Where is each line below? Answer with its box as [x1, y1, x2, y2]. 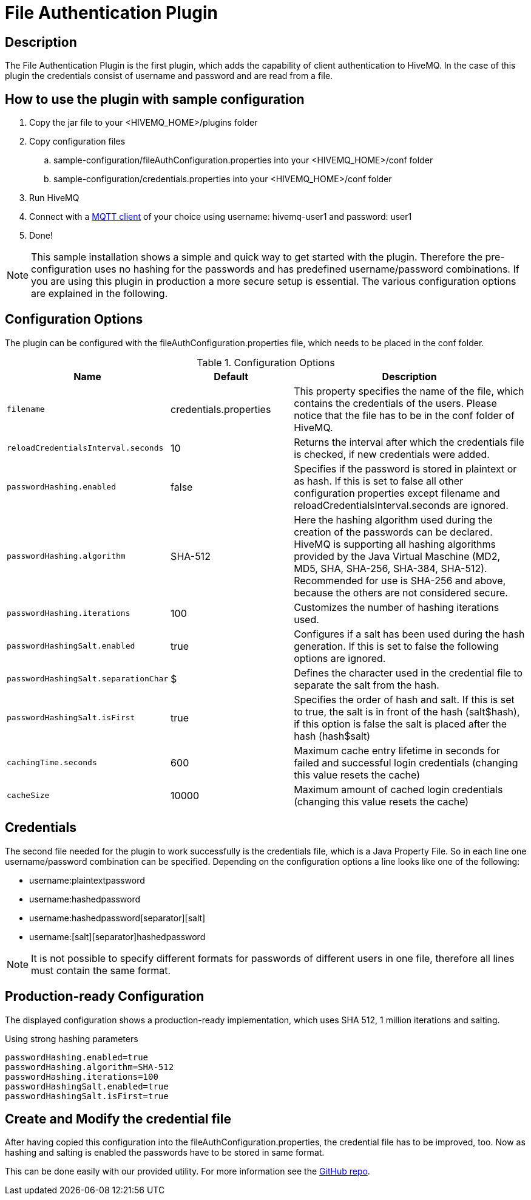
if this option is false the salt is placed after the [294, 717, 507, 730]
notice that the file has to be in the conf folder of [294, 409, 515, 421]
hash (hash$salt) [294, 729, 371, 742]
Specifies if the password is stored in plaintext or [294, 462, 517, 475]
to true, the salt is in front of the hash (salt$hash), [294, 705, 520, 718]
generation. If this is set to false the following [294, 639, 499, 652]
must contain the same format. [31, 964, 171, 977]
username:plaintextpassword [29, 874, 145, 885]
